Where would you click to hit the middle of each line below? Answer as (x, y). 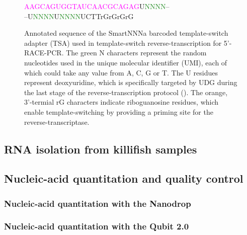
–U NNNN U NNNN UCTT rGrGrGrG (79, 16)
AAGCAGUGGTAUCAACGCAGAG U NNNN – (97, 6)
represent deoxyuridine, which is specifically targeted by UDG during (131, 82)
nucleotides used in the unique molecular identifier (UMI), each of (126, 62)
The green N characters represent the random (136, 53)
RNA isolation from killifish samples (101, 149)
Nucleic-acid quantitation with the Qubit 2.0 (97, 226)
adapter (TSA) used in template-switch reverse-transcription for (123, 43)
